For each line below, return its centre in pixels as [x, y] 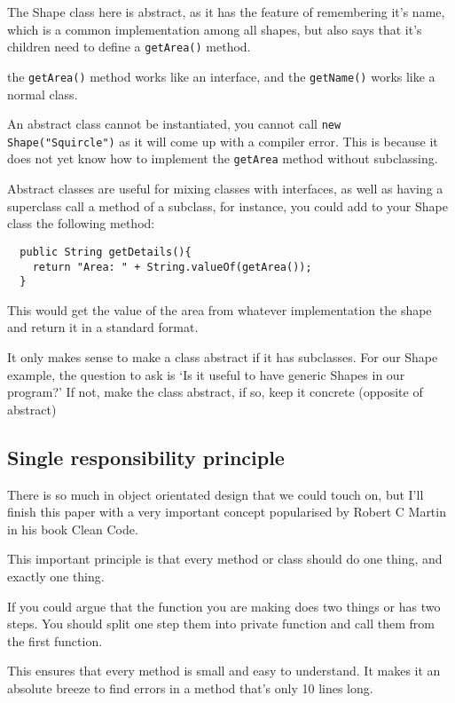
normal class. [43, 94]
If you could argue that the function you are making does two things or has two [224, 606]
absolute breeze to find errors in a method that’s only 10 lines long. [190, 687]
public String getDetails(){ [106, 252]
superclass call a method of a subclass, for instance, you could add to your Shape [227, 205]
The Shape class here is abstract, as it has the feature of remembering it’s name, [226, 12]
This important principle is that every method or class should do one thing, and [225, 559]
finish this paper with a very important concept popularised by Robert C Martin [227, 512]
